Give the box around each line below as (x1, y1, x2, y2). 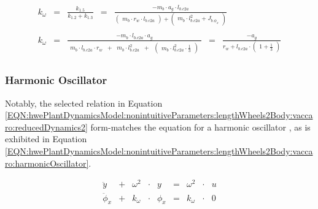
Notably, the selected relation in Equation (5, 96, 163, 109)
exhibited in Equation (5, 132, 87, 145)
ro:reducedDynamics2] (5, 120, 88, 133)
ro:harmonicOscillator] (5, 156, 89, 169)
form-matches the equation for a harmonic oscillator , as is (90, 120, 311, 133)
